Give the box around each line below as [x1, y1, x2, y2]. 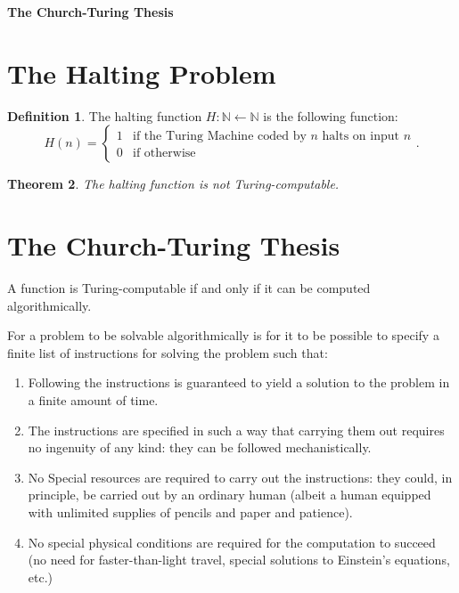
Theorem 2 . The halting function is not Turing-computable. [7, 175, 340, 193]
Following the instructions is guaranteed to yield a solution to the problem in [28, 373, 450, 392]
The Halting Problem [7, 54, 276, 91]
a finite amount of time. [28, 391, 159, 409]
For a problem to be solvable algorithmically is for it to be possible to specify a [7, 326, 439, 345]
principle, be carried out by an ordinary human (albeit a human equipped [28, 485, 431, 504]
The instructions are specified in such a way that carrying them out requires [28, 420, 445, 439]
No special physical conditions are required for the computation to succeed [28, 532, 436, 551]
